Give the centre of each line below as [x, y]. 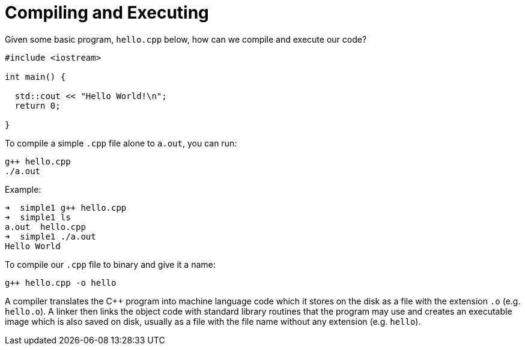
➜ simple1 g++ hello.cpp [66, 207]
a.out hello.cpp [45, 227]
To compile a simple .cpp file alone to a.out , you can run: [121, 143]
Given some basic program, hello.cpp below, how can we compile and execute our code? [186, 39]
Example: [23, 189]
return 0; [38, 105]
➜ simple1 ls [38, 217]
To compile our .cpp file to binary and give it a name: [110, 264]
